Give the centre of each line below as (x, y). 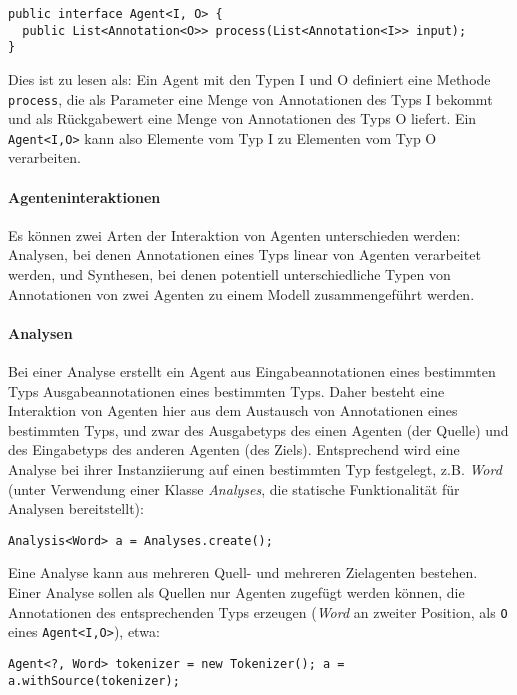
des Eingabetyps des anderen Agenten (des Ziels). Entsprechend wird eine (234, 449)
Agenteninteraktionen (84, 196)
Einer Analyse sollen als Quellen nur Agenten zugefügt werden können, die (236, 592)
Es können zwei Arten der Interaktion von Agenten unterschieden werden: (234, 234)
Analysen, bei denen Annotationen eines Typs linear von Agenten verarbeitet (244, 254)
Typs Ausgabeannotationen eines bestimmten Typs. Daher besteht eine (226, 390)
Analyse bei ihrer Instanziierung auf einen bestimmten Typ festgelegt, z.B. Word (255, 469)
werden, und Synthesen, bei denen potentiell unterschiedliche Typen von (229, 274)
